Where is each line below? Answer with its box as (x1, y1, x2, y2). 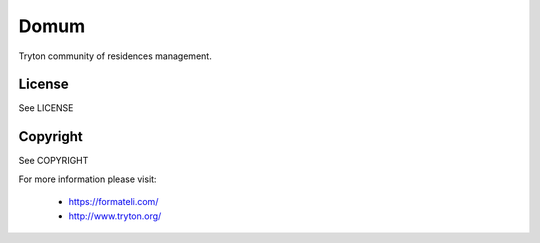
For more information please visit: (18, 173, 157, 185)
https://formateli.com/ (68, 196, 159, 208)
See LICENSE (18, 102, 74, 114)
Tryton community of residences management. (18, 50, 212, 62)
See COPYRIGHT (18, 155, 89, 167)
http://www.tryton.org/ (68, 210, 162, 222)
